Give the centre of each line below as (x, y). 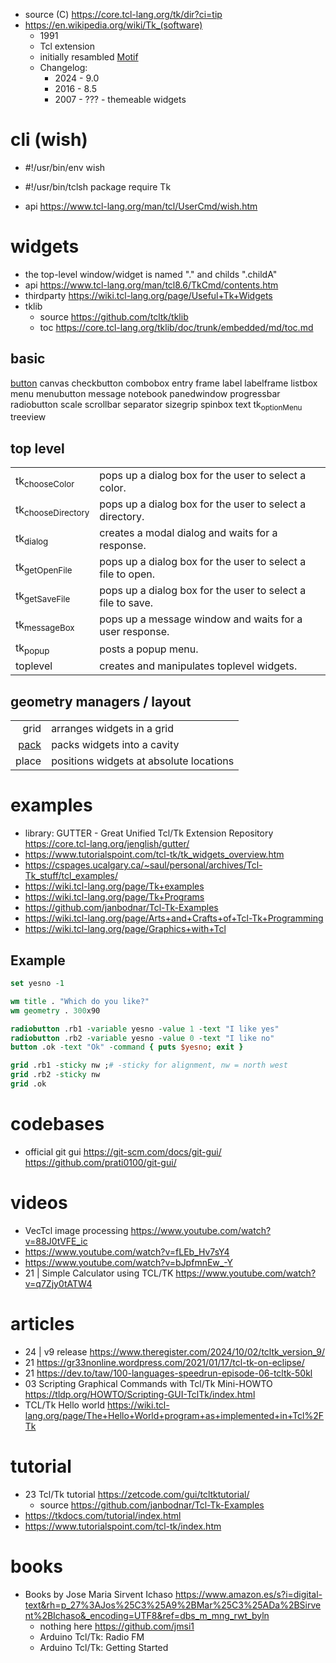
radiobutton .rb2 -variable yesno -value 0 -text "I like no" (142, 1038)
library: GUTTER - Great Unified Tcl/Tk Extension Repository (149, 833)
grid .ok (28, 1084)
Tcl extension (67, 46)
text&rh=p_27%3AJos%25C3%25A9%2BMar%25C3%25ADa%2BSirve (173, 1605)
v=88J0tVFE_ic (56, 1241)
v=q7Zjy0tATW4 (58, 1283)
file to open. (127, 574)
